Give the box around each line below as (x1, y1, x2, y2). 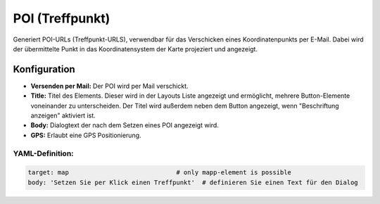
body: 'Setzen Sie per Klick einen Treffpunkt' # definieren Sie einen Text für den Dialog (27, 178, 358, 186)
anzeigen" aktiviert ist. (30, 111, 96, 120)
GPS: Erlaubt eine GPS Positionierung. (30, 131, 141, 139)
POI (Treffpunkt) (13, 11, 110, 26)
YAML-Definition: (13, 148, 74, 158)
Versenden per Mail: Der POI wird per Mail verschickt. (30, 82, 189, 90)
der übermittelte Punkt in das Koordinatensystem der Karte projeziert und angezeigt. (13, 44, 258, 53)
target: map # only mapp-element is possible (27, 169, 292, 177)
